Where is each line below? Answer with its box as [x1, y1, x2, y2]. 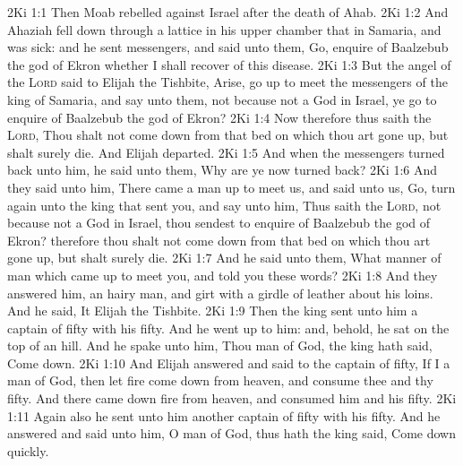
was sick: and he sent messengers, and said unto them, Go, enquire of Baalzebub [7, 38, 449, 56]
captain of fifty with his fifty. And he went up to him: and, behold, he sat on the [7, 318, 450, 337]
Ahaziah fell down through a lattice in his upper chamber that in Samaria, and [7, 20, 442, 39]
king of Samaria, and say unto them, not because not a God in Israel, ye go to [7, 90, 437, 108]
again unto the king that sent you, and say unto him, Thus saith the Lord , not [7, 195, 442, 214]
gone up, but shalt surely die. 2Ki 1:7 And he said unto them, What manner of [7, 248, 442, 267]
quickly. [7, 441, 49, 460]
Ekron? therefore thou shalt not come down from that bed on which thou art [7, 230, 431, 249]
